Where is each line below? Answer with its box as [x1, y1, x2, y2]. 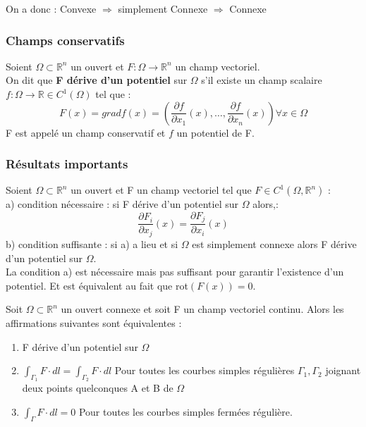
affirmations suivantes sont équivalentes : [6, 315, 182, 330]
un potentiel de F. [176, 125, 255, 140]
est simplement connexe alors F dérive [192, 236, 357, 251]
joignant [325, 363, 361, 378]
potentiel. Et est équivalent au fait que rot [6, 278, 188, 292]
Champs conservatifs [6, 31, 125, 49]
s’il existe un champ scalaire [201, 73, 322, 87]
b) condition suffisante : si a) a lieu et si [6, 236, 178, 251]
